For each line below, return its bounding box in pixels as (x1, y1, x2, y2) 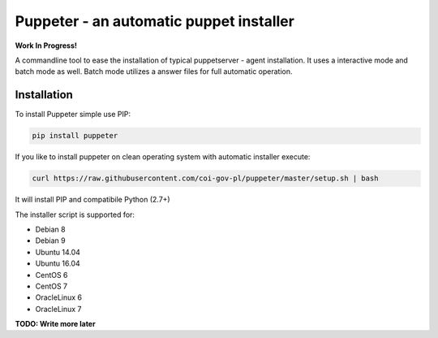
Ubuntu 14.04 (35, 247, 81, 257)
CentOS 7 (35, 281, 68, 291)
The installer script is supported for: (15, 210, 135, 219)
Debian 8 (35, 224, 66, 234)
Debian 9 (35, 236, 66, 245)
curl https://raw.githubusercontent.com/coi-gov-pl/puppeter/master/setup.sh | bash (32, 174, 379, 183)
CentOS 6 (35, 270, 68, 279)
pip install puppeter (32, 131, 118, 141)
